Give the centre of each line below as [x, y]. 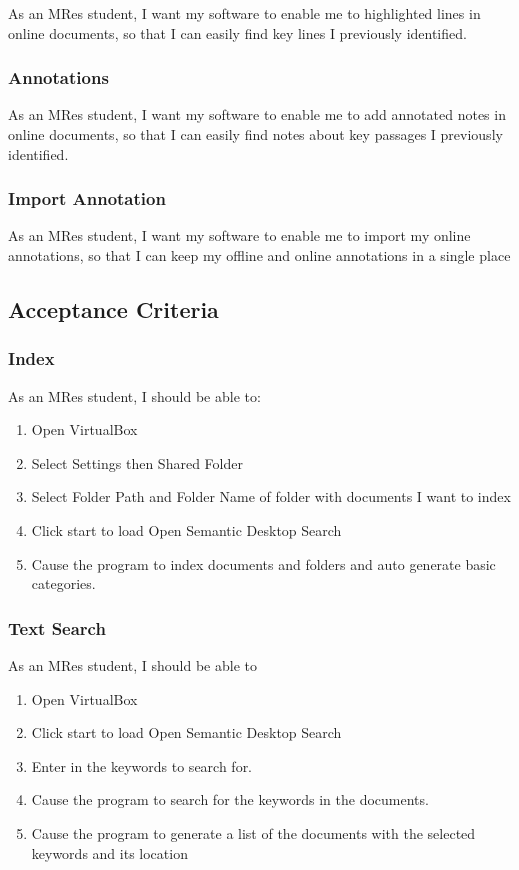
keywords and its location [109, 852]
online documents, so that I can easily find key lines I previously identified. [237, 32]
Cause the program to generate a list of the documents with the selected [253, 832]
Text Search [57, 627]
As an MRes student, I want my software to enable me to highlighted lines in [244, 13]
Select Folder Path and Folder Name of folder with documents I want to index [271, 496]
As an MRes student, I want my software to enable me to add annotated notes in [257, 114]
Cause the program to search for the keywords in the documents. [230, 799]
